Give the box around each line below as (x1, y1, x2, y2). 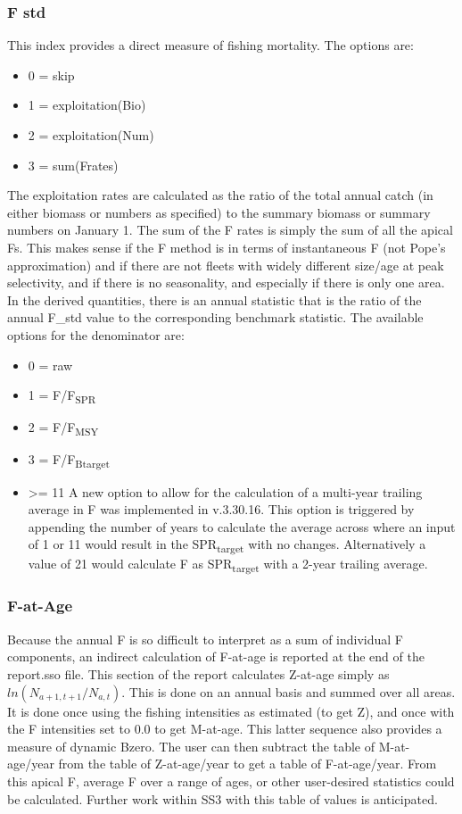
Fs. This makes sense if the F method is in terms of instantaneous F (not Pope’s (7, 237, 446, 256)
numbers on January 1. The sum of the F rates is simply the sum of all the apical (7, 220, 453, 239)
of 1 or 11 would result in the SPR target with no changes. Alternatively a (28, 535, 426, 556)
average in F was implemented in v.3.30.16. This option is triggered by (28, 500, 415, 519)
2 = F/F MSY (28, 418, 99, 439)
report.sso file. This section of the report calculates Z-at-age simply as (7, 664, 390, 683)
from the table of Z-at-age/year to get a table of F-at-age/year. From (58, 754, 437, 773)
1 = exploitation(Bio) (28, 96, 146, 114)
